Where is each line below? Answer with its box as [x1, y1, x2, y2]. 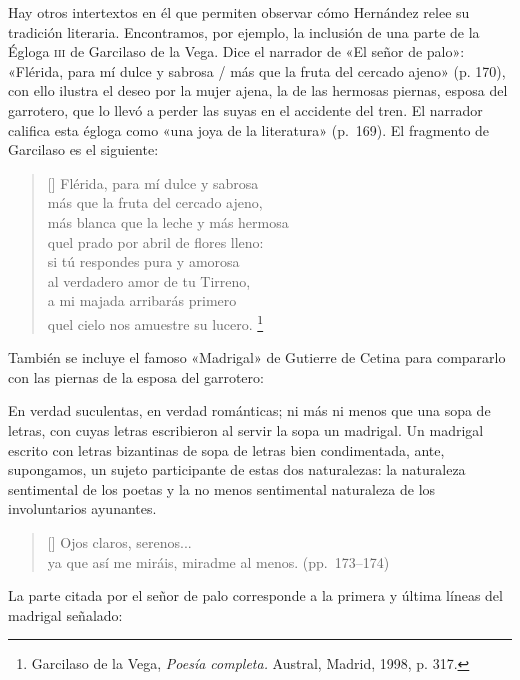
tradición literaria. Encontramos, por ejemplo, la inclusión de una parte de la [8, 21, 480, 42]
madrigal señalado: [8, 604, 123, 625]
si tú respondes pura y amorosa [47, 251, 240, 272]
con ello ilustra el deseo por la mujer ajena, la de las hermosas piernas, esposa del [8, 80, 508, 101]
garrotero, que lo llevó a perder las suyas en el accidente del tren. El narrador [8, 99, 483, 120]
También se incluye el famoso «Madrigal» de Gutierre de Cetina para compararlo [8, 347, 506, 368]
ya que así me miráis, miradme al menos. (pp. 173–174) [47, 551, 390, 572]
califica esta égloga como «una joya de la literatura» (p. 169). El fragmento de [8, 119, 490, 140]
